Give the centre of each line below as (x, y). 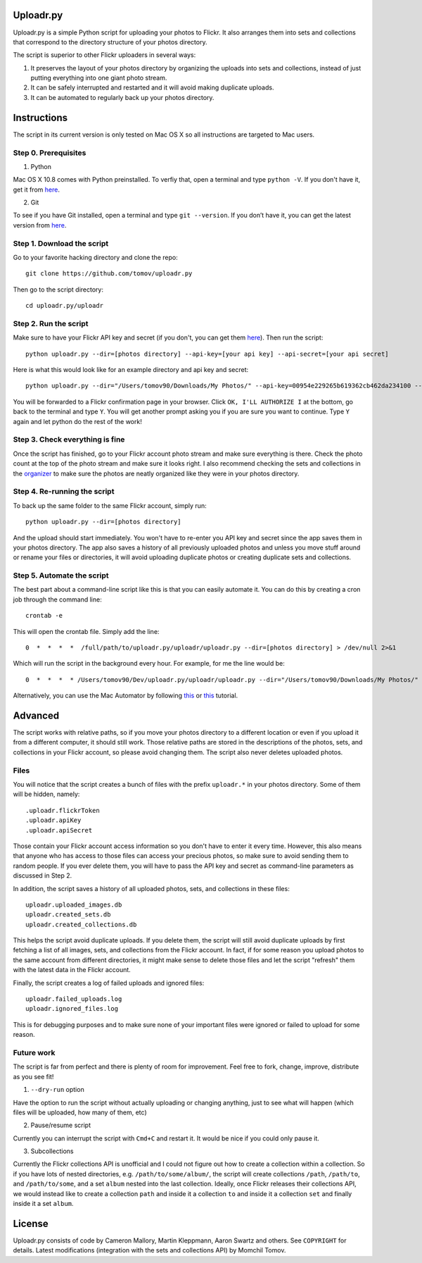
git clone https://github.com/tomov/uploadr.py (109, 274)
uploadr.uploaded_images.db (74, 904)
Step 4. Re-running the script (64, 492)
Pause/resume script (61, 1125)
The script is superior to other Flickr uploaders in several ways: (104, 55)
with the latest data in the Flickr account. (72, 970)
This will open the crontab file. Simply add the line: (86, 631)
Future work (34, 1052)
